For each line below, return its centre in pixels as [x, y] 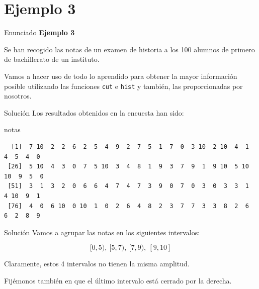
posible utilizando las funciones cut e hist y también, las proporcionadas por [123, 86]
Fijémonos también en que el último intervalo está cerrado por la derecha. [118, 280]
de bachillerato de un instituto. [52, 59]
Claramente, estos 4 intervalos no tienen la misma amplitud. [97, 264]
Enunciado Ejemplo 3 [39, 32]
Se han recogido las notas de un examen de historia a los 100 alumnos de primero [129, 49]
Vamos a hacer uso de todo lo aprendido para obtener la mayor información [121, 76]
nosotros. [18, 96]
